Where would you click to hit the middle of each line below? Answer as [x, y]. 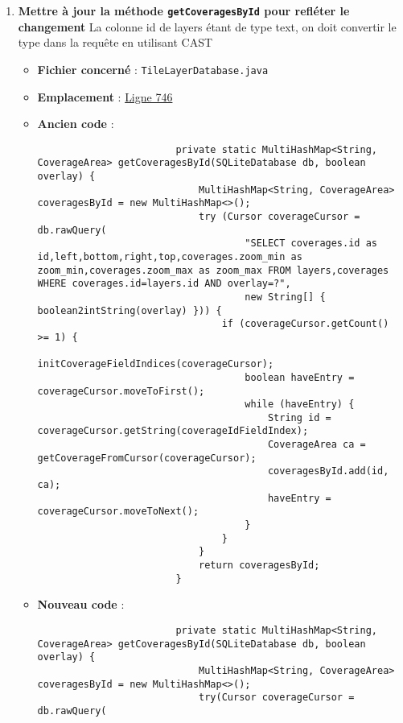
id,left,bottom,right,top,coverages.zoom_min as [170, 256]
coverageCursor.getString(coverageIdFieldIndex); [173, 431]
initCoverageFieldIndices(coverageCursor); [156, 364]
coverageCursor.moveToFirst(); [121, 391]
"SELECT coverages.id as [311, 244]
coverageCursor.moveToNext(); [118, 512]
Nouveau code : [81, 604]
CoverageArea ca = [317, 445]
